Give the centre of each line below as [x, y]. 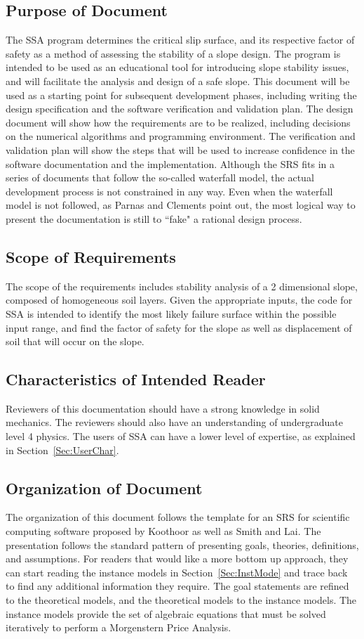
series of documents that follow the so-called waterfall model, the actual [160, 177]
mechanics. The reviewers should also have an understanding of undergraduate [174, 422]
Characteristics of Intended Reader [136, 379]
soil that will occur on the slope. [75, 341]
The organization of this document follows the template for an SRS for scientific [178, 517]
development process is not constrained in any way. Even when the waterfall [169, 191]
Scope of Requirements [91, 256]
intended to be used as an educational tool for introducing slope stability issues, [177, 67]
